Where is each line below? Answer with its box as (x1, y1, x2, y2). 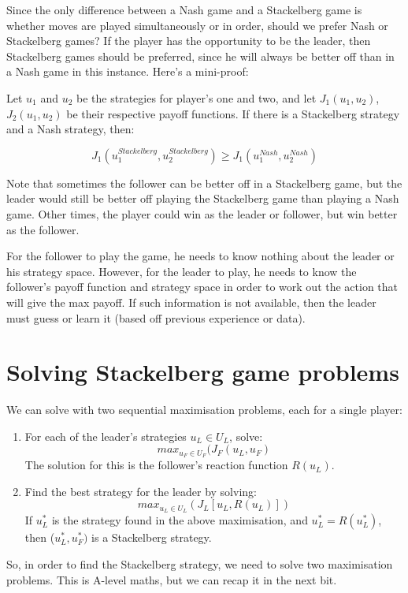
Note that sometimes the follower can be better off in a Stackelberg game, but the (6, 174, 402, 191)
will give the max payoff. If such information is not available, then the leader (6, 293, 376, 310)
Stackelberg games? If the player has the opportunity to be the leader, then (6, 32, 371, 49)
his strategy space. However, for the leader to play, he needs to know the (6, 263, 357, 279)
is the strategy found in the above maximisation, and (51, 512, 308, 528)
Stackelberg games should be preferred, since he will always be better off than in (6, 47, 395, 64)
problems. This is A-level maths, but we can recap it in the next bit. (6, 571, 337, 587)
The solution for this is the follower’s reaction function (24, 457, 288, 473)
